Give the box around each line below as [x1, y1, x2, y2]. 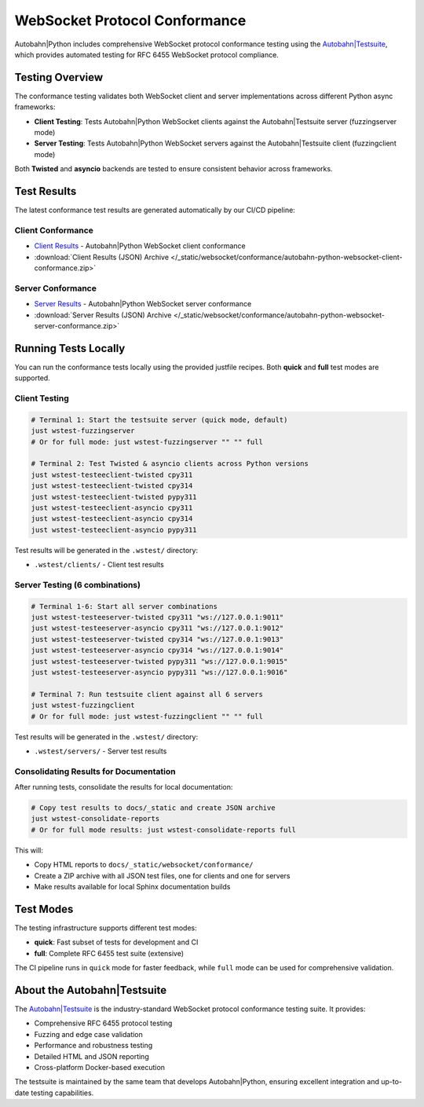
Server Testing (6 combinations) [14, 579, 141, 590]
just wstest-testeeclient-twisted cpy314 [31, 482, 193, 490]
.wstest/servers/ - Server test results [34, 746, 167, 756]
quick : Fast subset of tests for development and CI [34, 937, 199, 947]
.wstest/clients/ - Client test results [34, 560, 164, 570]
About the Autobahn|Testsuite [14, 983, 167, 997]
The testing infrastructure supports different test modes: [14, 923, 197, 933]
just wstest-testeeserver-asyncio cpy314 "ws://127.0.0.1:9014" [31, 646, 284, 655]
